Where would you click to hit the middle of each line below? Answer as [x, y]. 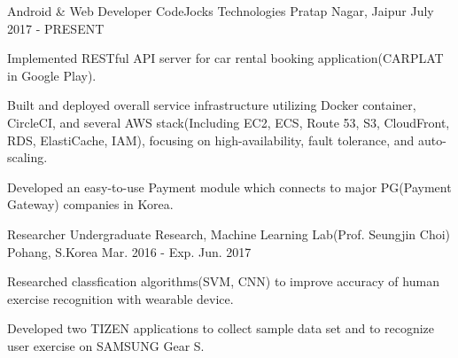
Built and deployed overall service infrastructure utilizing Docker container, [212, 105]
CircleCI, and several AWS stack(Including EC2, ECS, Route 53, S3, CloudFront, [229, 122]
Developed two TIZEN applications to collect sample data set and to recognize [221, 328]
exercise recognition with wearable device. [120, 298]
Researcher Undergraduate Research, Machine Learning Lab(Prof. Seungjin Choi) [229, 233]
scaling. [27, 157]
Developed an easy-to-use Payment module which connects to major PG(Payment [229, 187]
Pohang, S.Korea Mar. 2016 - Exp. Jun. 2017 [129, 251]
